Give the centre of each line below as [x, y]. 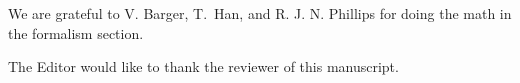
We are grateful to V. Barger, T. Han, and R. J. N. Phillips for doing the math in [260, 13]
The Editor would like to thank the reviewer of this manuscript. [203, 66]
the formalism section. [76, 32]
